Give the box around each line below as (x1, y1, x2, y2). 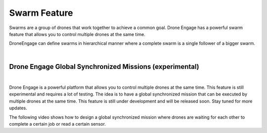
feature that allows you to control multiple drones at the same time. (9, 31, 146, 37)
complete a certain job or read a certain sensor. (9, 121, 106, 127)
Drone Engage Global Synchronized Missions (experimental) (9, 62, 200, 71)
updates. (9, 105, 27, 111)
